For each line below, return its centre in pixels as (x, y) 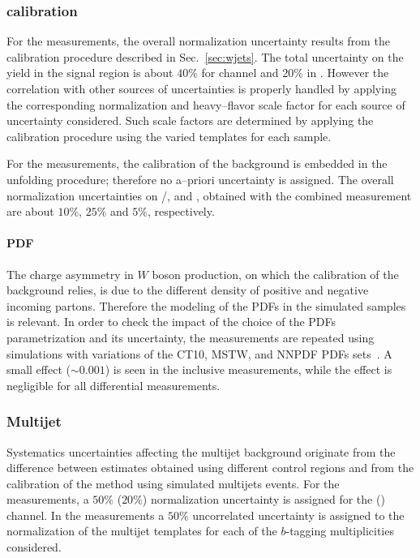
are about (30, 211)
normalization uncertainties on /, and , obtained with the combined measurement (209, 195)
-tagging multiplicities (340, 531)
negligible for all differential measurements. (114, 385)
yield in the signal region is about (90, 73)
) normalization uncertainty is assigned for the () (264, 499)
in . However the (348, 73)
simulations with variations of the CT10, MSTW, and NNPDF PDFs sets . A (199, 353)
